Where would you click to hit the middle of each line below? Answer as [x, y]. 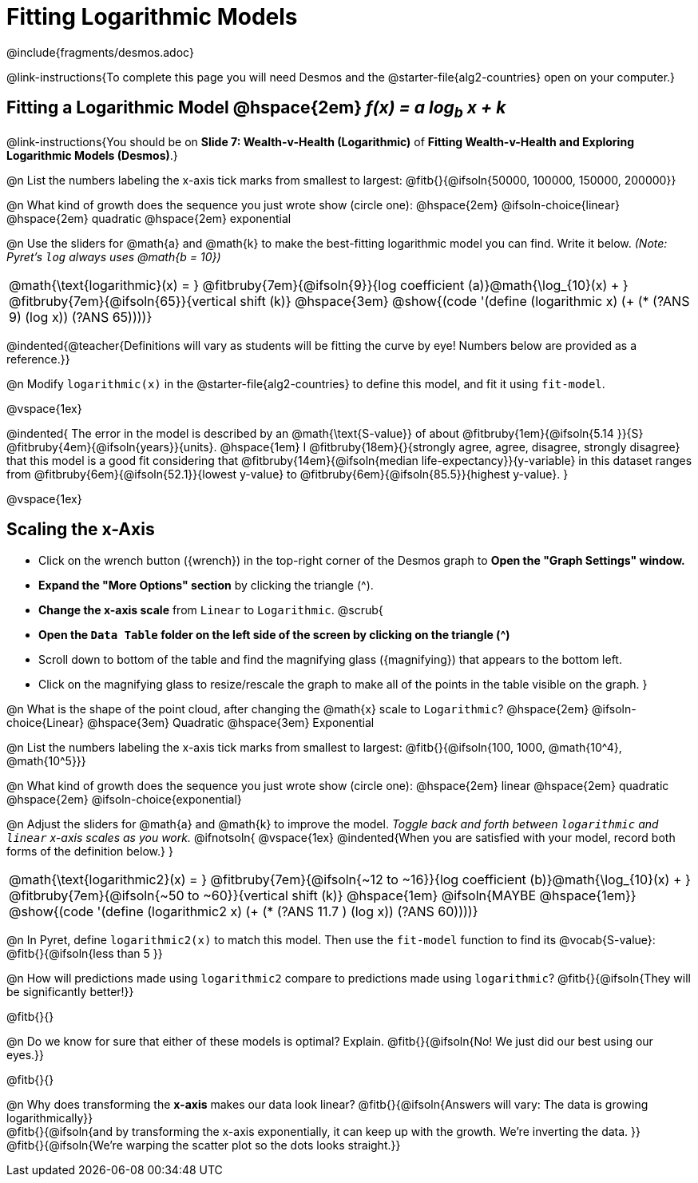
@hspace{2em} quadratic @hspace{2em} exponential [149, 218]
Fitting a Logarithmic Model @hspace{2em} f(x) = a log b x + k [256, 109]
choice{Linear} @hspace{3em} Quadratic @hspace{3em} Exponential [190, 722]
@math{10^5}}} [46, 760]
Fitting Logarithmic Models [152, 17]
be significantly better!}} [70, 991]
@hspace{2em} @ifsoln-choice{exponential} [124, 799]
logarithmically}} [50, 1117]
